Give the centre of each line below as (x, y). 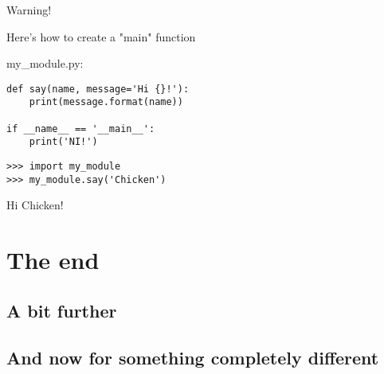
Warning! (29, 10)
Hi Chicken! (35, 205)
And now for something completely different (193, 357)
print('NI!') (63, 142)
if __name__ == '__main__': (81, 129)
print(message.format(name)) (106, 102)
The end (53, 260)
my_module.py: (45, 63)
